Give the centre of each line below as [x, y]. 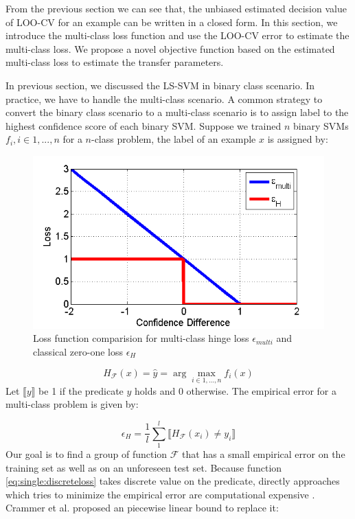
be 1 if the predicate [81, 390]
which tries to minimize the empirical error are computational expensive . [160, 494]
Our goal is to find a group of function [87, 454]
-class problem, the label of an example [173, 139]
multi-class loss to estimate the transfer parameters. [115, 62]
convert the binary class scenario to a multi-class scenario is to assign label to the [177, 112]
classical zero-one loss [78, 351]
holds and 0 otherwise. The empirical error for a [236, 390]
